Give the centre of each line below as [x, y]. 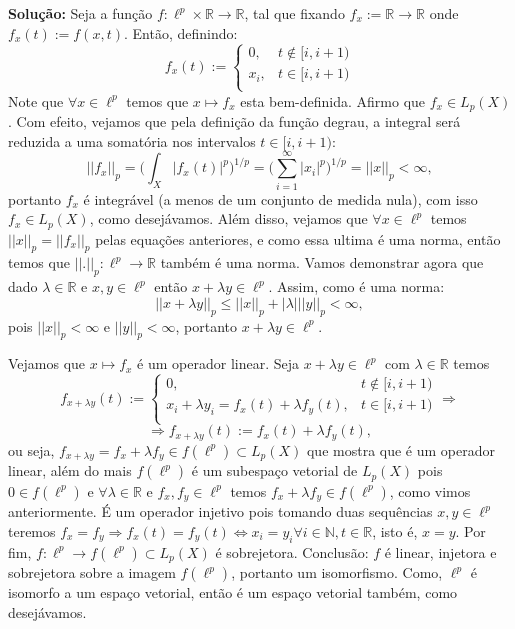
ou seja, [31, 449]
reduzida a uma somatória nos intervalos [132, 140]
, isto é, [395, 530]
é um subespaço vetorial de [274, 470]
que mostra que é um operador [400, 449]
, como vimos [430, 490]
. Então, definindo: [181, 32]
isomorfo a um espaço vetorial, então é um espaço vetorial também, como [233, 592]
